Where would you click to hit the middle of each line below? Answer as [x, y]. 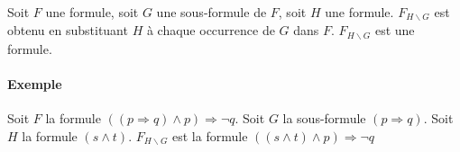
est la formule [210, 135]
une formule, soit [92, 12]
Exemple [35, 84]
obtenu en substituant [68, 30]
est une [395, 30]
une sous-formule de [212, 12]
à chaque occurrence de [211, 30]
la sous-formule [324, 118]
